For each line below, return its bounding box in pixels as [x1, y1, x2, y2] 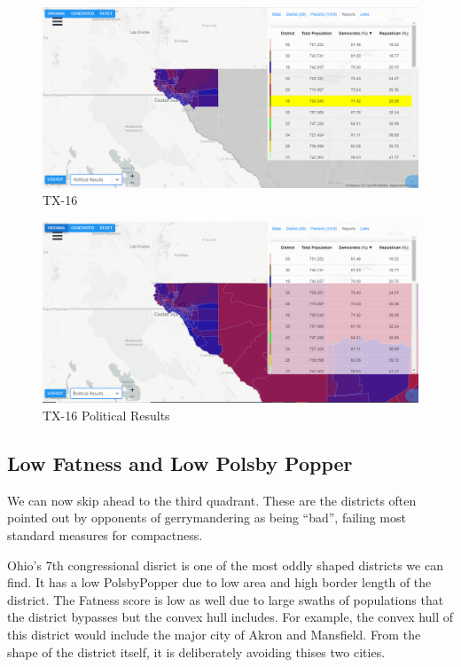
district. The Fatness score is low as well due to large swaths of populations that [7, 590, 444, 608]
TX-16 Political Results [43, 406, 170, 425]
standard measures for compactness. [7, 526, 203, 545]
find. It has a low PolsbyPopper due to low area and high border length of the [7, 573, 432, 592]
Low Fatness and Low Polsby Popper [7, 450, 353, 477]
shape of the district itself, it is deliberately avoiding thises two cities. [7, 642, 386, 661]
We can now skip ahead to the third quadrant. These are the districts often [7, 490, 417, 509]
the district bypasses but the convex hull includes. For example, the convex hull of [7, 608, 454, 626]
